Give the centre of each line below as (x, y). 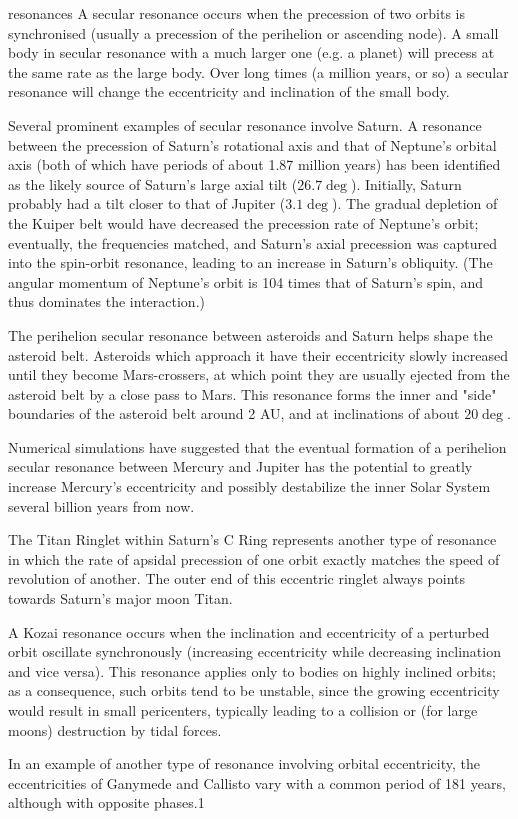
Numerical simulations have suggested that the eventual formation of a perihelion (257, 446)
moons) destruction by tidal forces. (115, 729)
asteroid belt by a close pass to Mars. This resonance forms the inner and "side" (252, 393)
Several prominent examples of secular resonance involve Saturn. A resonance (245, 124)
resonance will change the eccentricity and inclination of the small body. (229, 91)
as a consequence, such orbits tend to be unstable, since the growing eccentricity (254, 690)
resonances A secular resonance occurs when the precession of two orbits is (237, 13)
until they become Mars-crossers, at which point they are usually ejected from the (259, 374)
